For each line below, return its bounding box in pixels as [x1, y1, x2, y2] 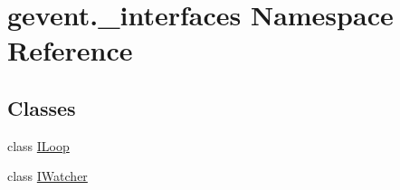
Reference [7, 32, 133, 69]
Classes [7, 93, 76, 121]
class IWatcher [7, 166, 88, 185]
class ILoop [7, 136, 70, 155]
